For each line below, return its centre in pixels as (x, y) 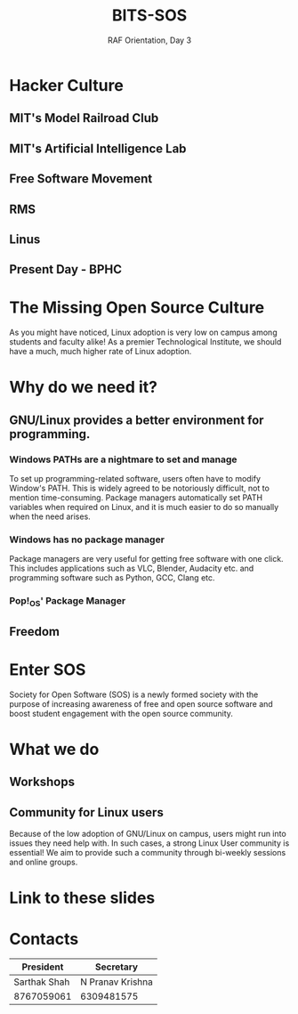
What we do (54, 750)
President (43, 967)
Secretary (117, 967)
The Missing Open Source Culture (137, 308)
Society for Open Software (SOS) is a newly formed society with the (134, 694)
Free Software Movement (81, 179)
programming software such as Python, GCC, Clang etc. (112, 578)
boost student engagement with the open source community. (121, 713)
